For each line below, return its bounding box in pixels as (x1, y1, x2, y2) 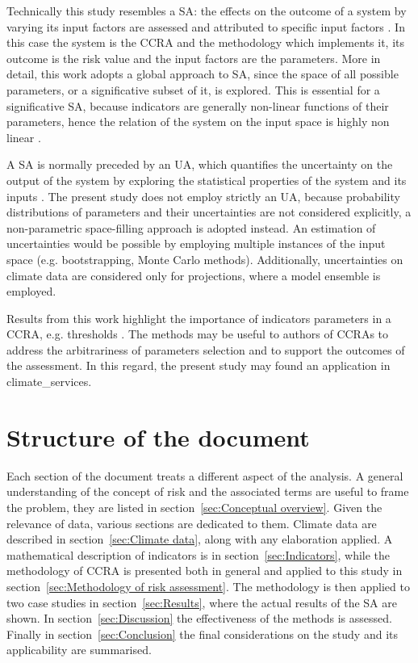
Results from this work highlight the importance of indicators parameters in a (6, 309, 391, 326)
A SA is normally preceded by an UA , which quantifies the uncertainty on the (6, 156, 393, 173)
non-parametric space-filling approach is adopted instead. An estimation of (6, 219, 376, 236)
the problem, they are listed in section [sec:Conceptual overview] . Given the (6, 498, 382, 515)
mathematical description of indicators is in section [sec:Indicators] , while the (6, 546, 391, 563)
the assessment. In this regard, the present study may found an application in (6, 357, 391, 374)
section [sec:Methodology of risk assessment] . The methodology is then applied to (6, 577, 410, 594)
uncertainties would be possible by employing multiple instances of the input (6, 235, 386, 252)
